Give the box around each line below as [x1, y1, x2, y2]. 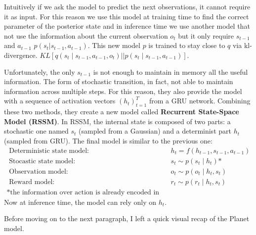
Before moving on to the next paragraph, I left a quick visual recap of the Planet [4, 213, 250, 224]
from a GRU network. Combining [149, 95, 251, 106]
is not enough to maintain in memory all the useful [93, 66, 248, 77]
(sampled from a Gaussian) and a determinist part [79, 126, 231, 136]
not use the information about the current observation [4, 30, 168, 41]
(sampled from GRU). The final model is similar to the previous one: [4, 135, 213, 145]
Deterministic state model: [9, 147, 89, 154]
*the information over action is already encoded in [6, 188, 160, 196]
